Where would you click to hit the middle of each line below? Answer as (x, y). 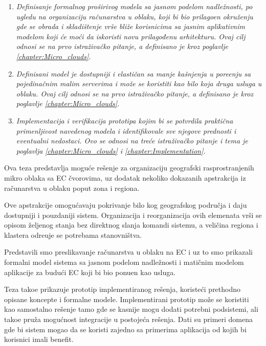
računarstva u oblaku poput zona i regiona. (72, 188)
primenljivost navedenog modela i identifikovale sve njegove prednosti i (126, 130)
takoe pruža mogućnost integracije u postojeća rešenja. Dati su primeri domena (129, 319)
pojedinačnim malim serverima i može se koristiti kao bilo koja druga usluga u (139, 83)
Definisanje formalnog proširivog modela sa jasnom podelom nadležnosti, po (134, 6)
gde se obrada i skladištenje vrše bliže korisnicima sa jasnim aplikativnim (130, 26)
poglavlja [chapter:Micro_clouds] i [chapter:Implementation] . (111, 150)
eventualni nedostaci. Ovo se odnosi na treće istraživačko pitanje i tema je (132, 141)
